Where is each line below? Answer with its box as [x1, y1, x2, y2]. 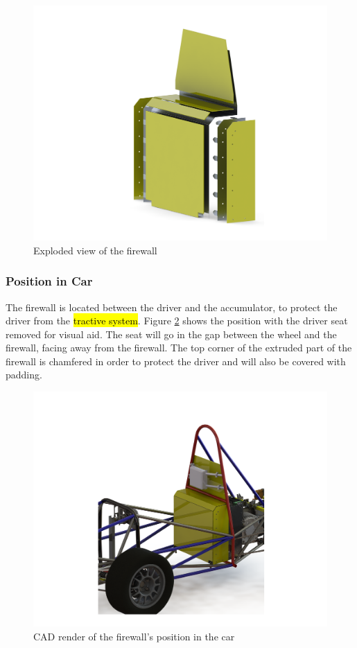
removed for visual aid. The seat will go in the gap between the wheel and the [6, 326, 337, 341]
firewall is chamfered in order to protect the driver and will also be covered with [6, 353, 346, 368]
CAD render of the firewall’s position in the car [33, 629, 235, 643]
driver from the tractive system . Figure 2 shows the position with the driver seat [6, 313, 348, 328]
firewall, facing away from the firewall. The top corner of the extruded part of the [6, 340, 352, 355]
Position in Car [6, 272, 93, 290]
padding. [6, 367, 42, 382]
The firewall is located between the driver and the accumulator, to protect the [6, 299, 338, 314]
